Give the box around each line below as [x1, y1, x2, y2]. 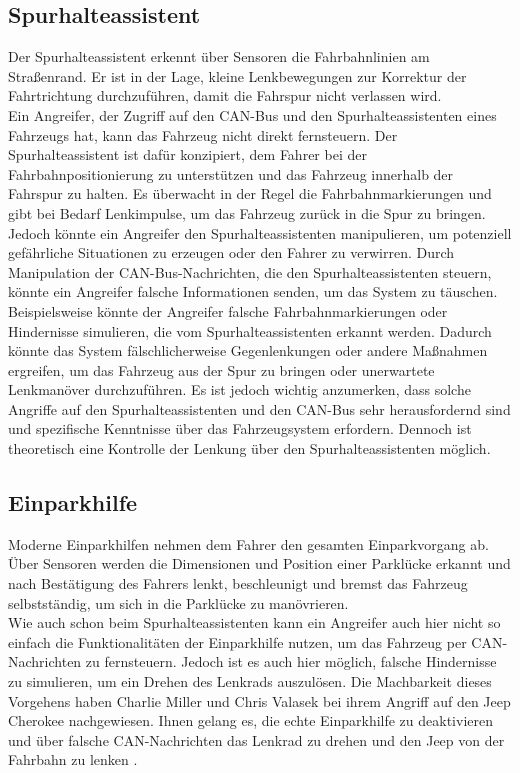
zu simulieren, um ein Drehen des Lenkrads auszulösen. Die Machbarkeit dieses [8, 671, 492, 692]
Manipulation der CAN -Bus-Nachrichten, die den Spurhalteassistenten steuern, [8, 261, 492, 282]
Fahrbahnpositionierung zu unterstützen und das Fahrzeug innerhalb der [8, 163, 454, 184]
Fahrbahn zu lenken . [8, 749, 138, 770]
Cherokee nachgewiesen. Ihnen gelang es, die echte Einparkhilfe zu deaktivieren [8, 710, 493, 731]
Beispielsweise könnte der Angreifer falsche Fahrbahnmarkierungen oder [8, 300, 448, 321]
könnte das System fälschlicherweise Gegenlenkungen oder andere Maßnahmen [8, 340, 488, 361]
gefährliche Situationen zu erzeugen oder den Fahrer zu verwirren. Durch [8, 242, 455, 263]
